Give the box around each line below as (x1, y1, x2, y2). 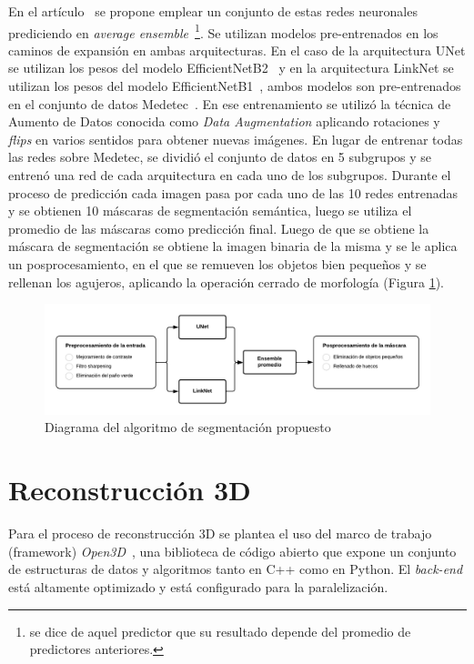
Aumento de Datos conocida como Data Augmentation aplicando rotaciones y (8, 112, 440, 131)
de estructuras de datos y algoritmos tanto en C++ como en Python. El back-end (8, 559, 463, 578)
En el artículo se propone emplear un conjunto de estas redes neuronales (8, 2, 418, 20)
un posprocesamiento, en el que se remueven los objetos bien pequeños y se (8, 254, 427, 273)
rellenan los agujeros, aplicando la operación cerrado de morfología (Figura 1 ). (8, 272, 444, 291)
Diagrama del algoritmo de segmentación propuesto (45, 418, 331, 437)
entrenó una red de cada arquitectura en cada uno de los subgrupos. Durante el (8, 166, 451, 184)
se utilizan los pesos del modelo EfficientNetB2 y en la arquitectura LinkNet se (8, 58, 454, 77)
